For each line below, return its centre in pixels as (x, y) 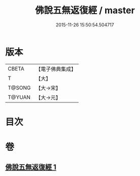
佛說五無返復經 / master (85, 10)
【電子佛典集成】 (56, 69)
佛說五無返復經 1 (31, 167)
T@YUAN (19, 97)
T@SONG (19, 88)
